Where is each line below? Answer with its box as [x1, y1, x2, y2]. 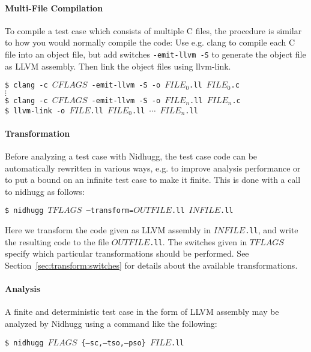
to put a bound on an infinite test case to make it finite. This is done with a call [5, 173, 301, 186]
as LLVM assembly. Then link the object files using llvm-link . [5, 59, 231, 72]
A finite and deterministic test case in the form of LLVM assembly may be [5, 305, 279, 318]
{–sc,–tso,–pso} [81, 338, 146, 347]
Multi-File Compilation [5, 1, 103, 14]
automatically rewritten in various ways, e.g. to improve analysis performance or [5, 161, 301, 174]
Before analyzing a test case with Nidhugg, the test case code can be [5, 150, 258, 162]
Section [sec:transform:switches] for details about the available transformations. [5, 258, 298, 271]
